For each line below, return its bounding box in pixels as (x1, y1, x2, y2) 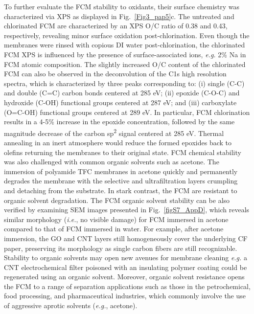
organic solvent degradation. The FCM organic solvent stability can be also (4, 195, 230, 205)
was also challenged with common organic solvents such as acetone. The (4, 157, 219, 167)
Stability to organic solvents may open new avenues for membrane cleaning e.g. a (4, 252, 248, 263)
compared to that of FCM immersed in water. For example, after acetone (4, 224, 224, 234)
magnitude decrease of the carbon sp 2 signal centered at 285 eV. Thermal (4, 126, 224, 138)
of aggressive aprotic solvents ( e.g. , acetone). (4, 300, 138, 311)
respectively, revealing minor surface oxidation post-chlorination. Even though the (4, 30, 250, 40)
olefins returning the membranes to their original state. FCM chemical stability (4, 147, 241, 157)
